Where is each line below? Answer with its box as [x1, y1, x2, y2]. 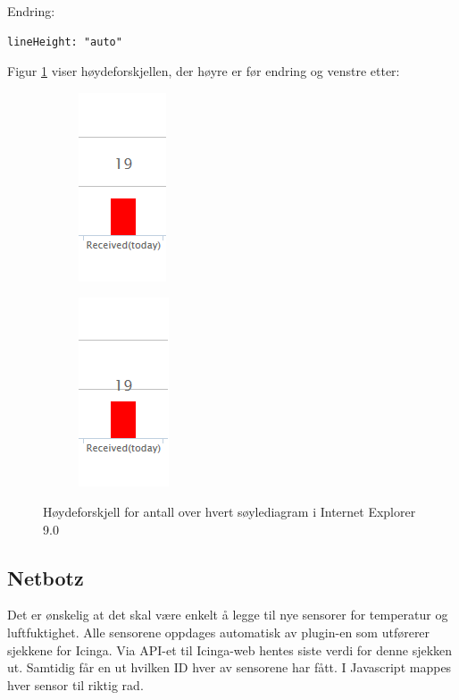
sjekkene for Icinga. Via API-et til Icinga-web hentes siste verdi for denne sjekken [7, 640, 453, 659]
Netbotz [7, 563, 84, 591]
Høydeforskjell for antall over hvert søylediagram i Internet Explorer [43, 502, 416, 520]
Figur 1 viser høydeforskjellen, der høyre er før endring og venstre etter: [7, 62, 400, 80]
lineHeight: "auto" [7, 35, 122, 48]
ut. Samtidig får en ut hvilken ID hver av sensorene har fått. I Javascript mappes [7, 658, 452, 677]
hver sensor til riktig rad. [7, 675, 144, 694]
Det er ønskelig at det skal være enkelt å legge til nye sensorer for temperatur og [7, 605, 448, 624]
